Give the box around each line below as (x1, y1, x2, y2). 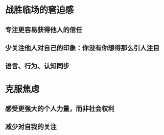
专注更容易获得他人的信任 (5, 26, 82, 34)
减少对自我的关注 (5, 123, 57, 131)
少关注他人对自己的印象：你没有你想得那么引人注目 (5, 44, 160, 52)
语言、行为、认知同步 (5, 62, 70, 70)
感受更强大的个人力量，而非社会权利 (5, 104, 115, 113)
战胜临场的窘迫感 (5, 4, 74, 16)
